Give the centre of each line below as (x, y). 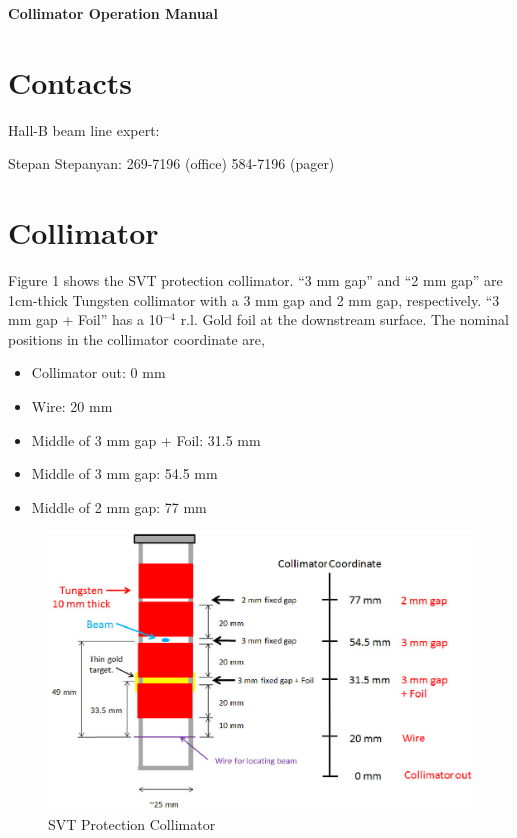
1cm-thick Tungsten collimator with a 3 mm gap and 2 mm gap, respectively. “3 (254, 299)
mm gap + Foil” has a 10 (85, 319)
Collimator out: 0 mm (98, 372)
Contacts (70, 81)
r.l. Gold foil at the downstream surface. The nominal (344, 319)
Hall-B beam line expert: (84, 129)
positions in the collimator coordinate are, (136, 338)
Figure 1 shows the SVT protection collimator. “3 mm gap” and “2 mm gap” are (255, 280)
